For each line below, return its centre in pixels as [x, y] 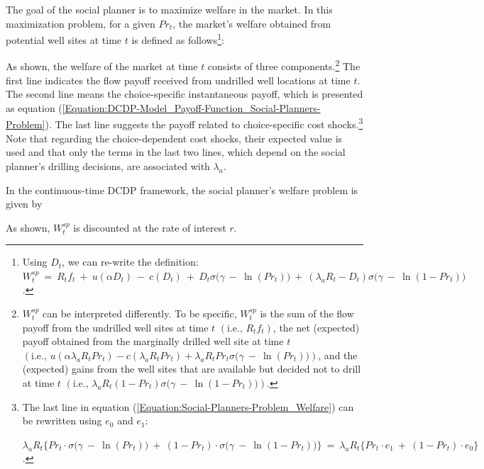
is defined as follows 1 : [178, 39]
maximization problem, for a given [81, 23]
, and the [338, 355]
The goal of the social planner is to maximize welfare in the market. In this [169, 9]
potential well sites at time [64, 39]
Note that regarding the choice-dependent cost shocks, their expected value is [174, 138]
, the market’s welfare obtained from [252, 23]
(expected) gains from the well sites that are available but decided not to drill [192, 369]
